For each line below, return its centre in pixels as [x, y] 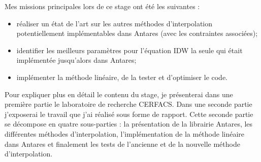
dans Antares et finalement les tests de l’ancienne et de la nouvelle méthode [122, 144]
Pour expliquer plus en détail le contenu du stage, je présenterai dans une [119, 94]
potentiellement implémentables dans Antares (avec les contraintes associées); [137, 33]
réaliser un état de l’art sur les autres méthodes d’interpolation [115, 23]
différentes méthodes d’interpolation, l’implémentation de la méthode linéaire [125, 133]
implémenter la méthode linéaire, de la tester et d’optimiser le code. [122, 77]
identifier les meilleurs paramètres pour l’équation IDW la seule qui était [129, 50]
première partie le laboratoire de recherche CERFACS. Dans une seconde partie [128, 104]
